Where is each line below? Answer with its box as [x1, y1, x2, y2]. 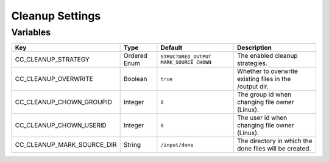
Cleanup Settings [11, 9, 101, 23]
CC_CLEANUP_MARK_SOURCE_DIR [15, 141, 117, 149]
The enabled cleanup [236, 52, 298, 60]
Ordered [123, 52, 147, 60]
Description [236, 43, 272, 52]
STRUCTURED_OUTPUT [160, 54, 211, 60]
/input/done [160, 141, 194, 148]
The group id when [236, 90, 292, 99]
